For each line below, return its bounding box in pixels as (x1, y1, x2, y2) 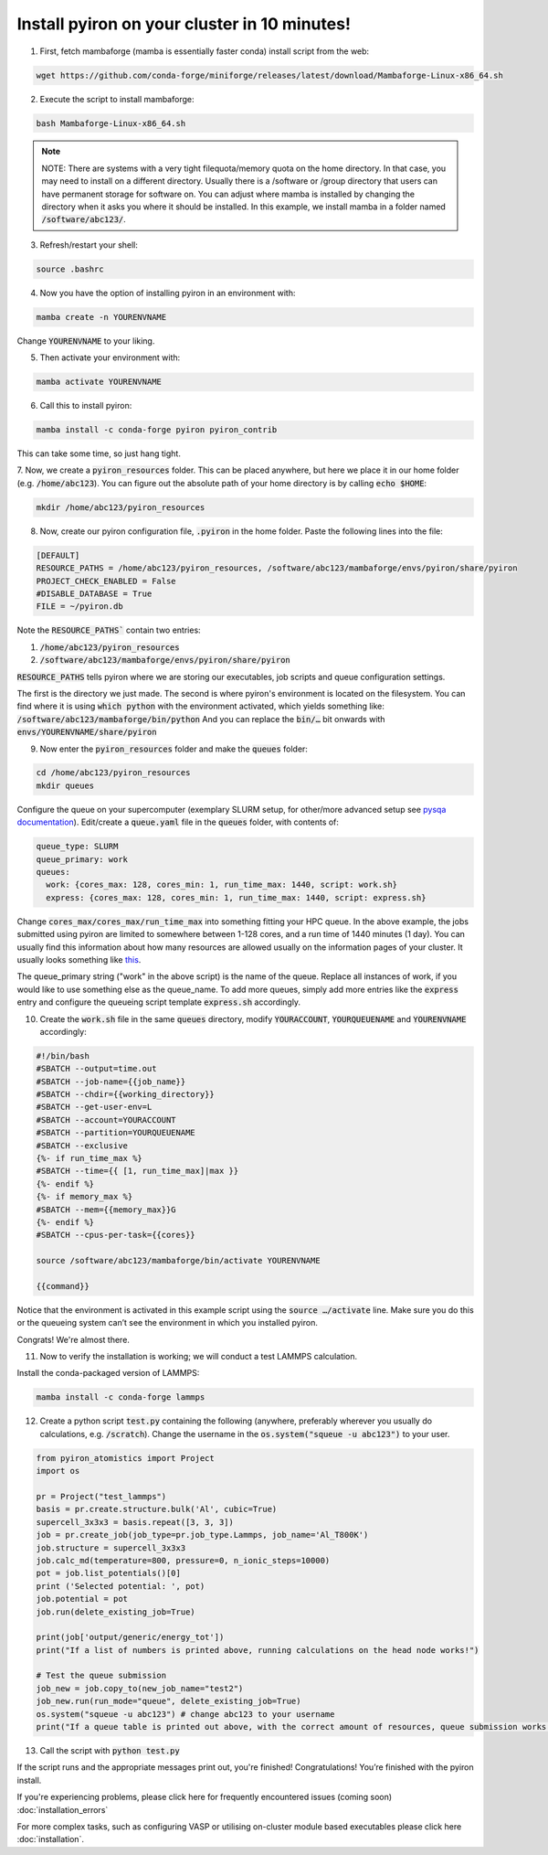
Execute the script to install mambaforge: (39, 93, 195, 104)
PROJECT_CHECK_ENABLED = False (36, 576, 177, 586)
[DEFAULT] (36, 549, 80, 560)
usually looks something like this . (16, 954, 142, 965)
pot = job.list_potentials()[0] (36, 1568, 182, 1579)
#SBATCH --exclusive (36, 1140, 128, 1151)
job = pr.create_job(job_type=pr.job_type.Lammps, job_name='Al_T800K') (36, 1530, 369, 1541)
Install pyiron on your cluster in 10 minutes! (16, 14, 352, 34)
